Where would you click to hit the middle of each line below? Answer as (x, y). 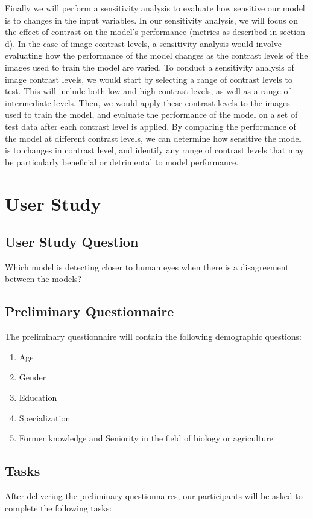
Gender (33, 377)
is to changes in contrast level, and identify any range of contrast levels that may (154, 150)
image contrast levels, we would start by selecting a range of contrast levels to (149, 79)
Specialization (45, 417)
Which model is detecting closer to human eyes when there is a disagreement (147, 267)
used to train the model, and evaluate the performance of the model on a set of (151, 114)
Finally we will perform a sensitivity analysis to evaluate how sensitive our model (155, 8)
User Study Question (72, 242)
